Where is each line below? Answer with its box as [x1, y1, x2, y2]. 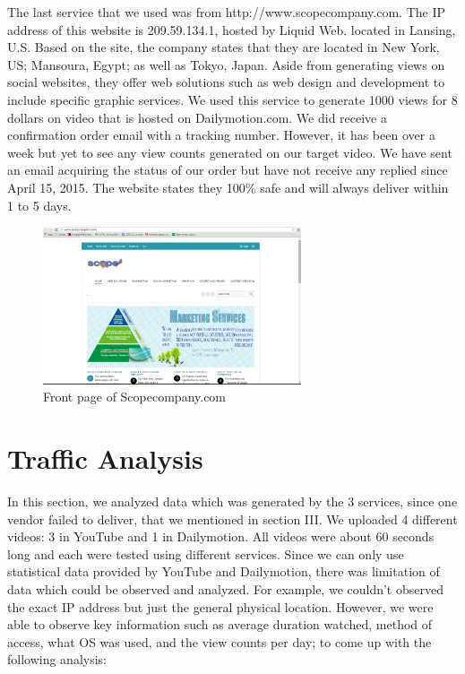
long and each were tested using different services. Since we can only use [7, 544, 404, 563]
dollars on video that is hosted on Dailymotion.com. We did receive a [7, 108, 388, 126]
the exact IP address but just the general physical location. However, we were [7, 597, 434, 616]
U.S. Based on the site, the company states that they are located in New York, [7, 38, 440, 56]
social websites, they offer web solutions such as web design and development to [7, 73, 445, 91]
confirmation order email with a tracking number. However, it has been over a [7, 125, 435, 144]
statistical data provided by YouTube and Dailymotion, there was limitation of [7, 562, 440, 581]
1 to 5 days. [7, 195, 72, 214]
